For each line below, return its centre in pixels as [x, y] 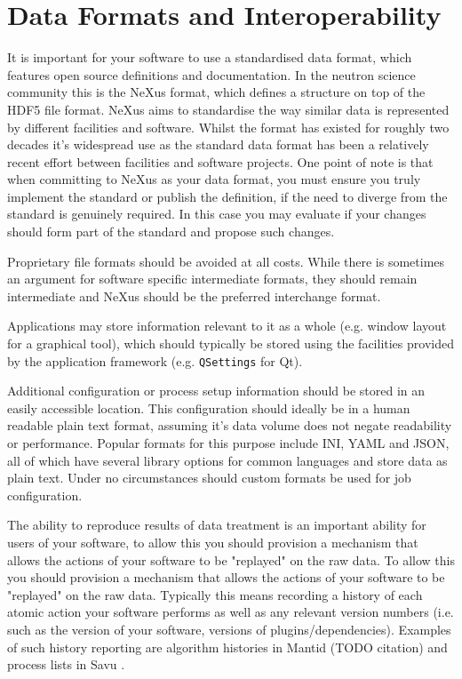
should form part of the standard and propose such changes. [171, 232]
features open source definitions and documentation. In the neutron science [211, 74]
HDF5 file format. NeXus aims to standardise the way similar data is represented [228, 109]
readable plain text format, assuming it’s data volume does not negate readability [230, 425]
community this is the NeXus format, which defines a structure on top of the [216, 92]
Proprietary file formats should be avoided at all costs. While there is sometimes [226, 261]
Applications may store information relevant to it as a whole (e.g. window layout [227, 326]
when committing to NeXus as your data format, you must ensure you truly [214, 179]
